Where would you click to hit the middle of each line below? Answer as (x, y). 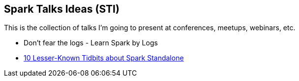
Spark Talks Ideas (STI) (62, 9)
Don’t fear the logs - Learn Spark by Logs (91, 43)
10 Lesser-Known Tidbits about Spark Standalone (104, 58)
